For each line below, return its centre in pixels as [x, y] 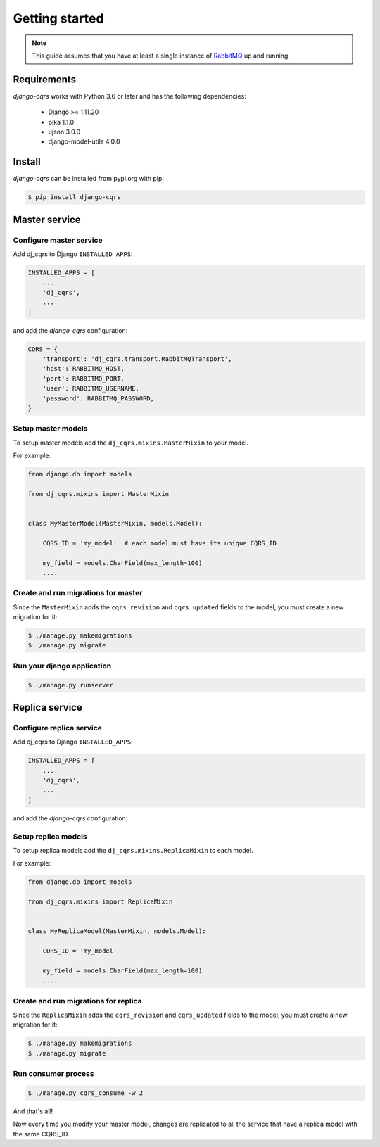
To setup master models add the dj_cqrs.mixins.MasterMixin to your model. [131, 443]
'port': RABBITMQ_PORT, [83, 379]
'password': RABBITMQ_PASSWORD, [99, 398]
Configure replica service [57, 728]
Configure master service [58, 240]
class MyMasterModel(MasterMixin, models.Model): [115, 523]
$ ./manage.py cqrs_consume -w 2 [85, 1093]
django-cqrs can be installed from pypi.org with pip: [89, 179]
